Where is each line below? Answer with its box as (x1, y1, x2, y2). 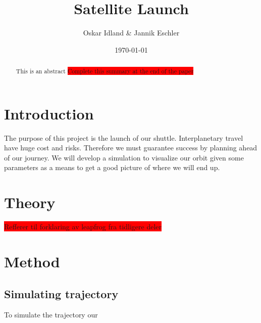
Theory (4, 192, 56, 213)
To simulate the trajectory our (4, 309, 98, 320)
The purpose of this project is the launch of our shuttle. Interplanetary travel (4, 132, 243, 143)
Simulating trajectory (4, 286, 119, 301)
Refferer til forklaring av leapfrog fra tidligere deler (4, 221, 162, 232)
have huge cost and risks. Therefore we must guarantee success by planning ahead (4, 142, 257, 153)
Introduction (4, 103, 94, 124)
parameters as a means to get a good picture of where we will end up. (4, 162, 220, 173)
